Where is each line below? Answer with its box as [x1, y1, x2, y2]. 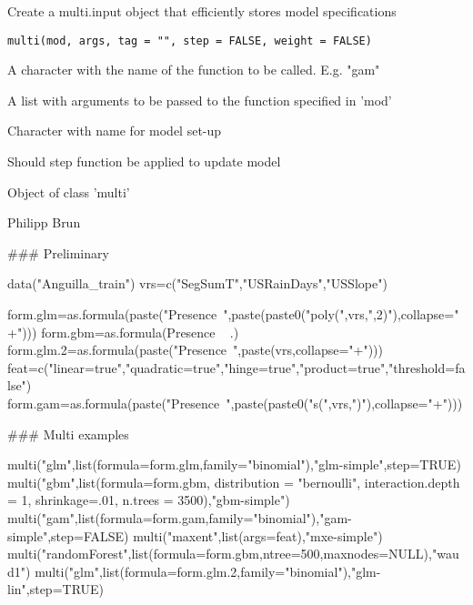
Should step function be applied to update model [7, 152, 281, 171]
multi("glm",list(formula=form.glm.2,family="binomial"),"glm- [35, 561, 381, 580]
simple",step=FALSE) [7, 526, 129, 545]
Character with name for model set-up [7, 121, 222, 140]
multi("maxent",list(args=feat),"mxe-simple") [133, 526, 383, 545]
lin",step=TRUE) [7, 580, 105, 599]
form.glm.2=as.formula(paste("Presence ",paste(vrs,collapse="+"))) [7, 340, 383, 359]
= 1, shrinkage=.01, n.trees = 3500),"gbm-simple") [7, 490, 290, 509]
